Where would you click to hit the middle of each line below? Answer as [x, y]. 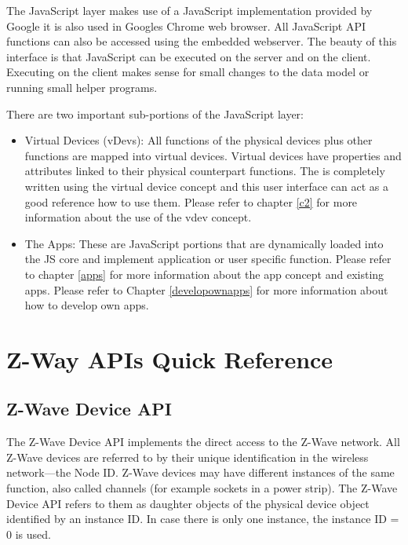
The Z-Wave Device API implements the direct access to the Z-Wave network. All [203, 442]
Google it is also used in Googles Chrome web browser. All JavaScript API [186, 26]
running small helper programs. [82, 87]
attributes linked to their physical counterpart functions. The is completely [205, 171]
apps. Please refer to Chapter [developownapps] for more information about [206, 289]
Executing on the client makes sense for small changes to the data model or [188, 72]
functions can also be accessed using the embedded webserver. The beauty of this [202, 41]
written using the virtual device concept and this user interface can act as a [207, 186]
